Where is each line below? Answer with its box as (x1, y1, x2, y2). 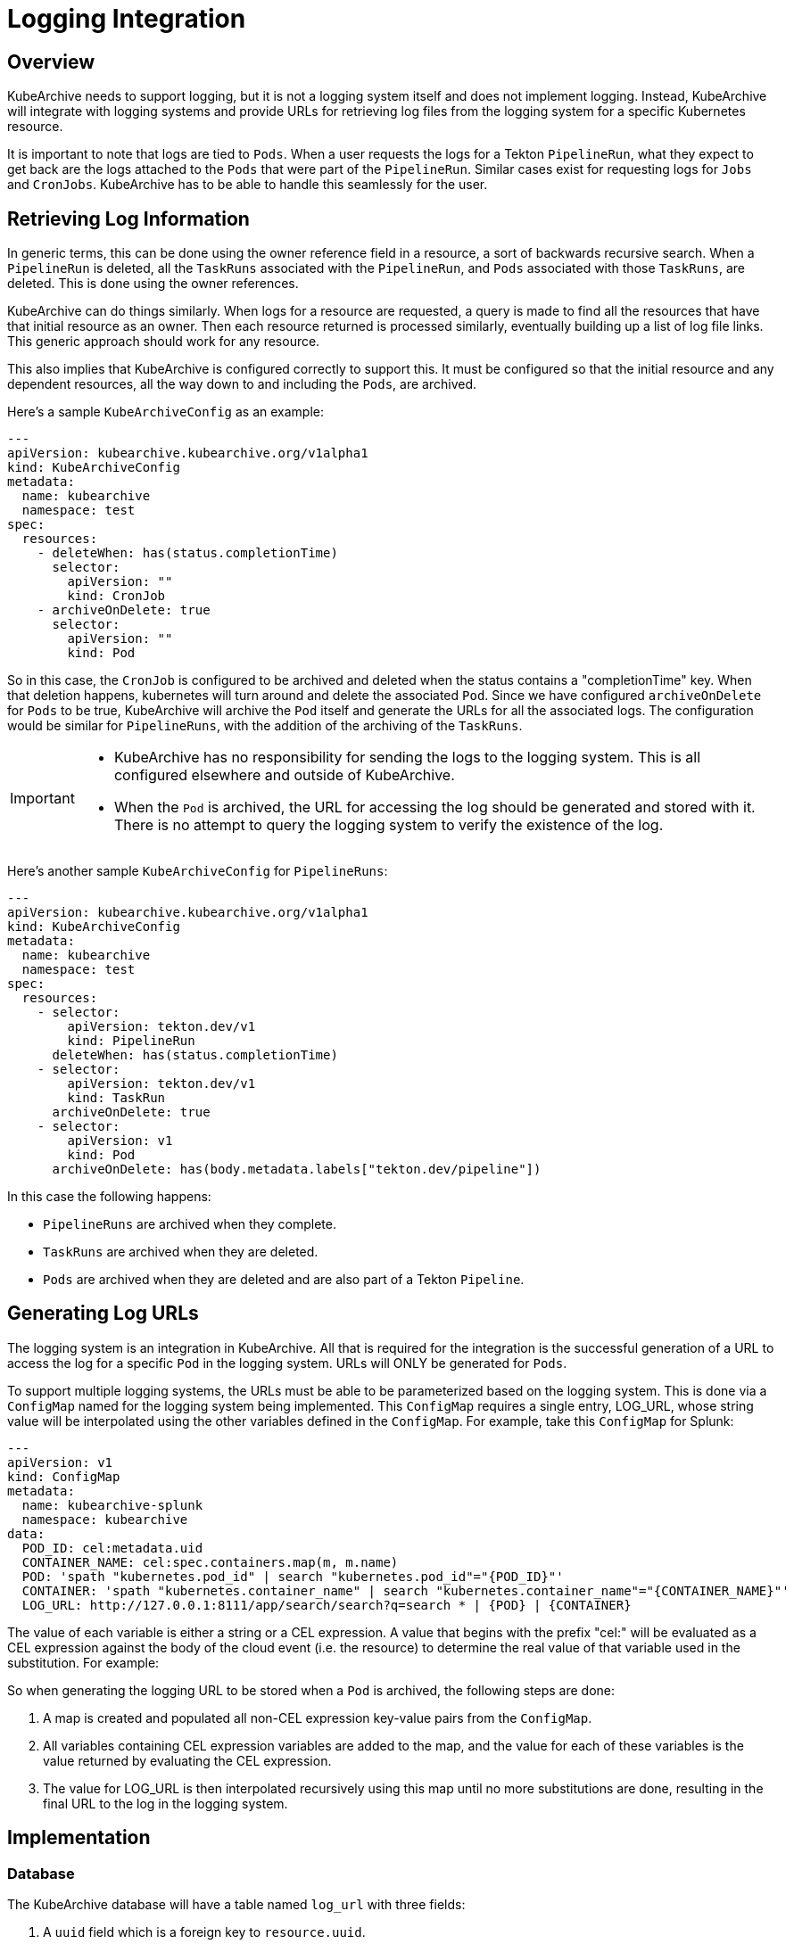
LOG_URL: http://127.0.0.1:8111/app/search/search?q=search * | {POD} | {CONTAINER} (21, 1597, 632, 1612)
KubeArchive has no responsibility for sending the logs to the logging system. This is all (113, 748, 701, 767)
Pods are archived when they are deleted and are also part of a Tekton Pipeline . (43, 1272, 525, 1288)
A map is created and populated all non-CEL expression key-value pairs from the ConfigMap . (43, 1709, 592, 1726)
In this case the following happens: (7, 1189, 211, 1205)
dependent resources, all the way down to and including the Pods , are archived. (7, 376, 477, 392)
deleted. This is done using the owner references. (7, 276, 299, 292)
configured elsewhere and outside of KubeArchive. (113, 766, 455, 785)
